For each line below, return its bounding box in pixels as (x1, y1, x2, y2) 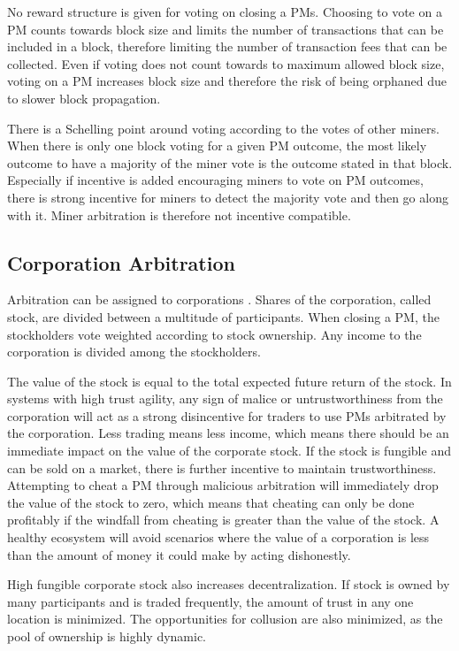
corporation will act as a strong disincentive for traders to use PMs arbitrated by (7, 406, 447, 425)
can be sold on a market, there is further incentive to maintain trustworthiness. (7, 458, 437, 477)
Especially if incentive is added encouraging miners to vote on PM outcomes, (7, 171, 424, 189)
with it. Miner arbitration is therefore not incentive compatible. (7, 205, 351, 224)
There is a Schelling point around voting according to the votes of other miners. (7, 119, 440, 137)
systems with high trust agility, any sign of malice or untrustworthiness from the (7, 389, 443, 408)
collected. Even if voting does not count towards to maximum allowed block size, (7, 54, 445, 73)
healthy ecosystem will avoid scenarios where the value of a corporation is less (7, 528, 430, 547)
